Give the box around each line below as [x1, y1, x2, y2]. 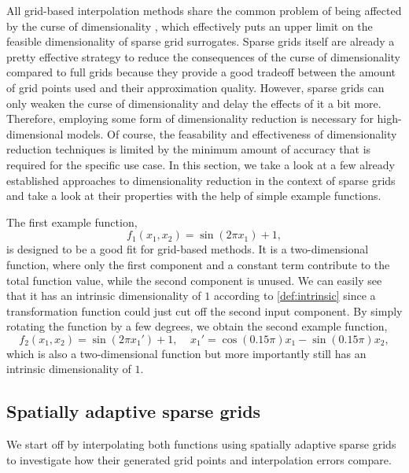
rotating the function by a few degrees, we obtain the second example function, [6, 318, 388, 334]
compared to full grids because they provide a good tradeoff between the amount [6, 64, 396, 80]
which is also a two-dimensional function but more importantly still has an [6, 345, 367, 361]
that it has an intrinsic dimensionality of [6, 287, 201, 304]
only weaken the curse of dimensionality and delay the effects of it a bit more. [6, 94, 381, 111]
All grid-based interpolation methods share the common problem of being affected [6, 2, 402, 18]
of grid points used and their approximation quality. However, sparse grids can [6, 79, 385, 95]
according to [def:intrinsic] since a [213, 287, 376, 304]
